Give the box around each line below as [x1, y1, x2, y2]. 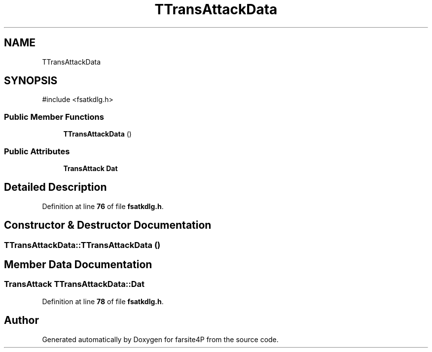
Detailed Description [4, 181, 107, 194]
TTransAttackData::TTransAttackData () [4, 240, 161, 250]
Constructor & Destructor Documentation [4, 219, 212, 232]
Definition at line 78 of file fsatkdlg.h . [42, 297, 164, 306]
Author [4, 314, 39, 327]
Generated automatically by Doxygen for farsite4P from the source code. [42, 335, 279, 344]
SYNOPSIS [4, 74, 58, 87]
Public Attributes [4, 146, 70, 156]
